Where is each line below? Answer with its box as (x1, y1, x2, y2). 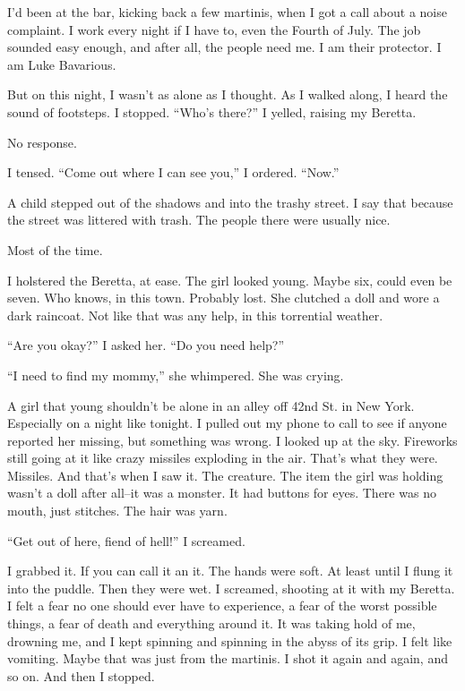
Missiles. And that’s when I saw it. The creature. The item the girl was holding (7, 465, 443, 484)
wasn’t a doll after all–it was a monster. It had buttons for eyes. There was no (7, 483, 436, 502)
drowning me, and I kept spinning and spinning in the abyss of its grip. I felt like (7, 631, 452, 650)
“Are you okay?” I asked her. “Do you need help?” (7, 336, 285, 354)
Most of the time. (7, 240, 103, 259)
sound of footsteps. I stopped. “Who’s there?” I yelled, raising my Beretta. (7, 102, 417, 121)
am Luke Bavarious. (7, 55, 116, 73)
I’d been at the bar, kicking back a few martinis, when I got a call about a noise (7, 3, 447, 21)
